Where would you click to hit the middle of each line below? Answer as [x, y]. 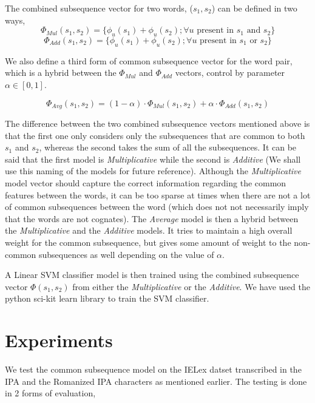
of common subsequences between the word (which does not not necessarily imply [157, 207]
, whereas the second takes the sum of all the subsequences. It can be [168, 147]
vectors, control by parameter [230, 73]
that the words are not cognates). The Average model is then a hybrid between [152, 218]
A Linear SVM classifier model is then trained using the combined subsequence [152, 275]
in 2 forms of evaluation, [50, 393]
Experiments [59, 340]
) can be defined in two [254, 8]
